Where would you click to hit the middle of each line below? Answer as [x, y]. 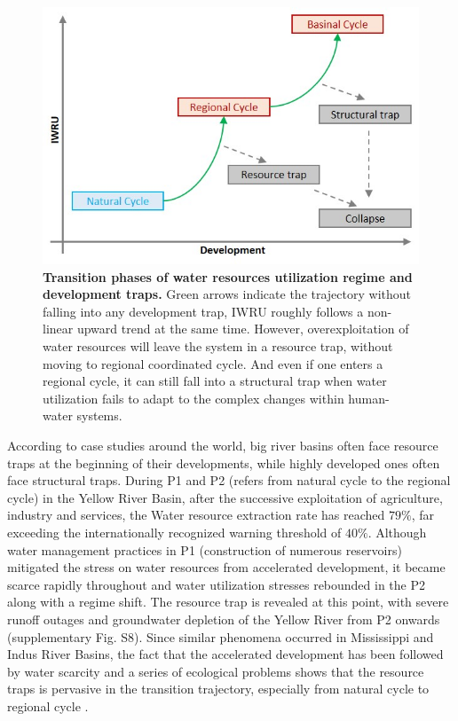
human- [369, 398]
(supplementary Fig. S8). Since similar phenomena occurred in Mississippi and [221, 636]
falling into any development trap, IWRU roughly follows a [203, 311]
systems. [99, 415]
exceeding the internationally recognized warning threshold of [174, 532]
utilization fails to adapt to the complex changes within [193, 398]
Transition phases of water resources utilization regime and [228, 276]
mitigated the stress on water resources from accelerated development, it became [226, 567]
